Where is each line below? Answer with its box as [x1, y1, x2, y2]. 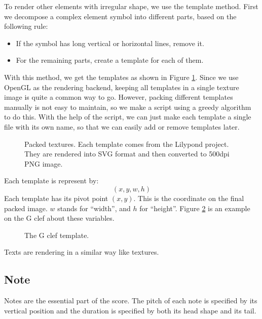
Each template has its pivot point [4, 192, 108, 203]
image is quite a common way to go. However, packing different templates [4, 92, 233, 102]
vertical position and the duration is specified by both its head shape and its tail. [4, 305, 256, 315]
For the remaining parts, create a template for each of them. [16, 55, 204, 65]
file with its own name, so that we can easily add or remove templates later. [4, 121, 240, 132]
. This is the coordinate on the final [133, 192, 244, 203]
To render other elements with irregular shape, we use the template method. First [4, 1, 258, 11]
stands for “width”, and [57, 203, 131, 213]
